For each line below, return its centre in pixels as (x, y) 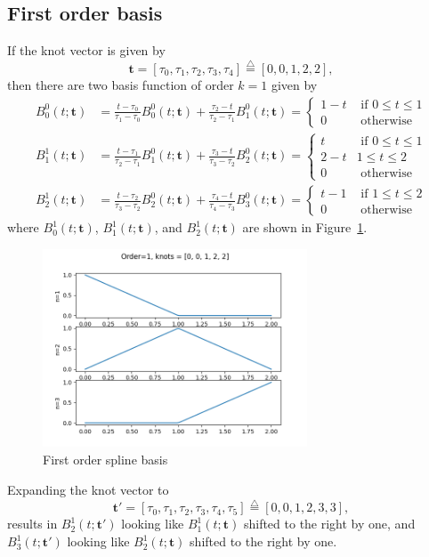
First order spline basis (105, 460)
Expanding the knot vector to (88, 489)
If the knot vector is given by (86, 50)
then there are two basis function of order (121, 85)
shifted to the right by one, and (329, 524)
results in (32, 524)
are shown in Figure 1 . (305, 227)
